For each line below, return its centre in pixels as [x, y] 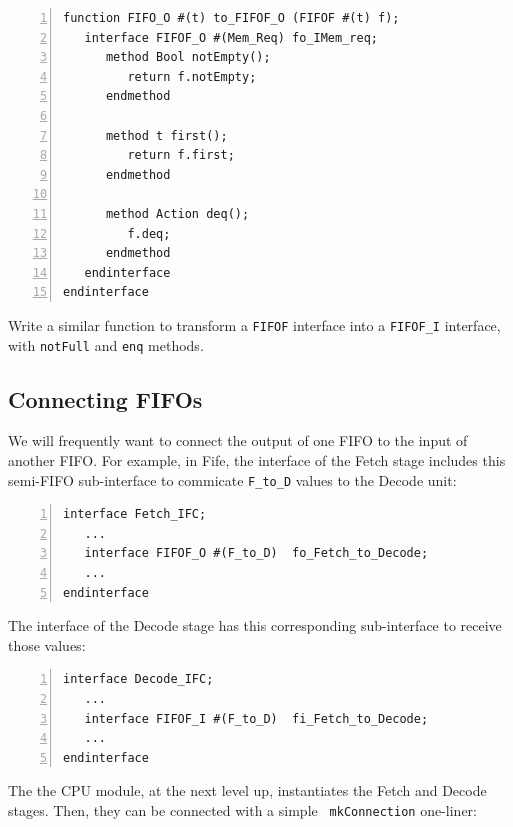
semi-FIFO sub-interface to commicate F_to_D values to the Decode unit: [232, 479]
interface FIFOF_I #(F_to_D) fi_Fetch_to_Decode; [256, 718]
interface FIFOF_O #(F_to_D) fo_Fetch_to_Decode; [256, 553]
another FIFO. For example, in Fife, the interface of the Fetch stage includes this [257, 460]
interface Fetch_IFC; [135, 514]
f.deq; [149, 233]
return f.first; [181, 155]
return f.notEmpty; [192, 76]
